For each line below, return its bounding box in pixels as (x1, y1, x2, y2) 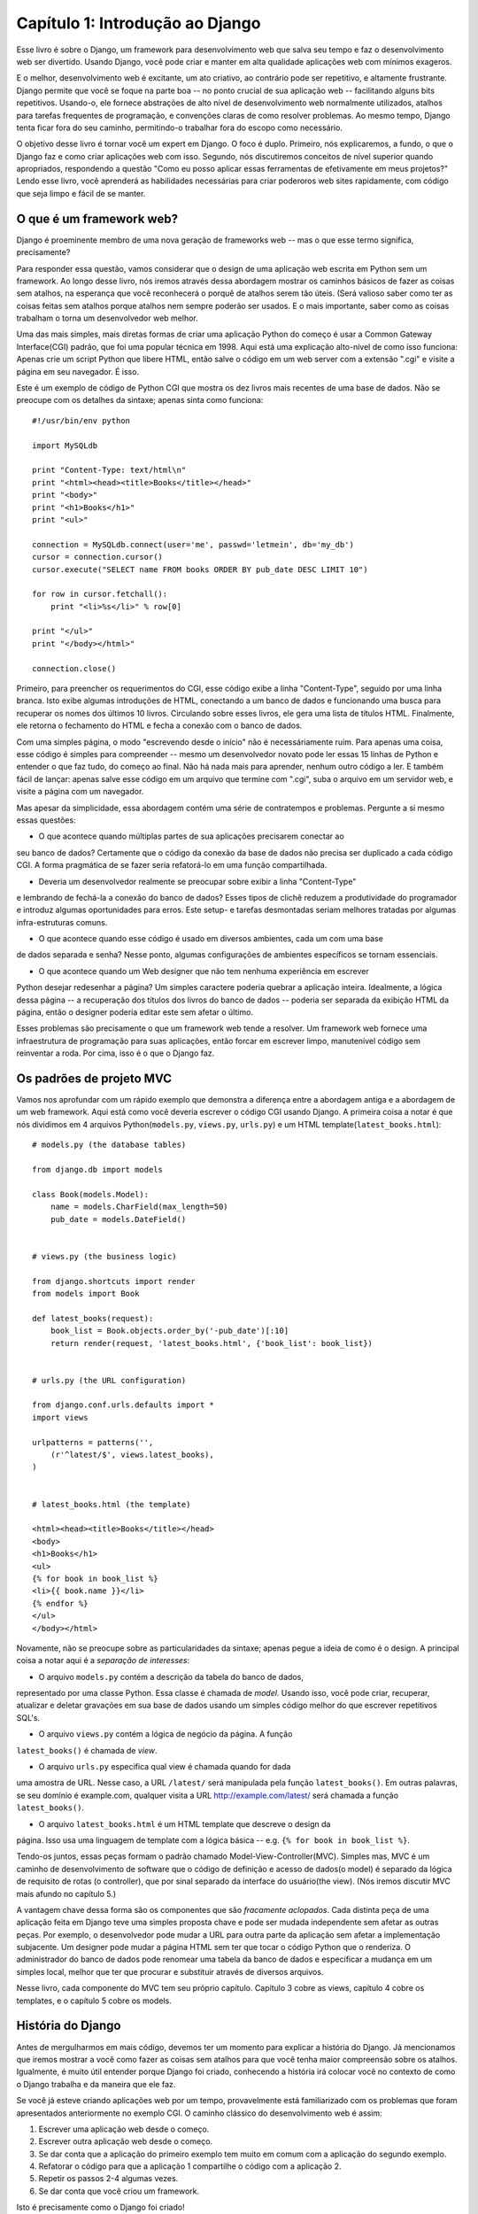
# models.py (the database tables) (32, 1140, 187, 1150)
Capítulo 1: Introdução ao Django (16, 13, 261, 33)
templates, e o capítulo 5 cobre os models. (16, 1995, 172, 2006)
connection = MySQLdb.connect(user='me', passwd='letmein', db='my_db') (32, 539, 354, 549)
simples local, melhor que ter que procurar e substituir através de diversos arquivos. (16, 1966, 324, 1977)
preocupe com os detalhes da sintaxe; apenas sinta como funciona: (16, 395, 264, 406)
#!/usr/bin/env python (32, 415, 131, 425)
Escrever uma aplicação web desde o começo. (38, 2124, 210, 2134)
